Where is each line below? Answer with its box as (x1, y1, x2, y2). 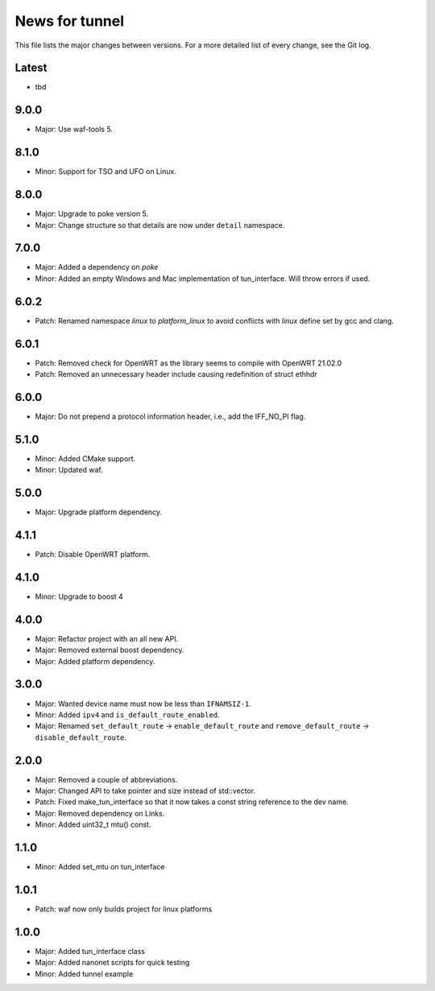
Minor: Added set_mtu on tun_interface (35, 862, 165, 872)
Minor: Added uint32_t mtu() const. (35, 820, 151, 829)
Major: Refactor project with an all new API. (35, 634, 179, 643)
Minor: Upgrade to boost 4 (35, 592, 124, 601)
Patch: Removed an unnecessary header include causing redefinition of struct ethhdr (35, 370, 317, 379)
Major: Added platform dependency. (35, 656, 155, 666)
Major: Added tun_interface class (35, 946, 145, 956)
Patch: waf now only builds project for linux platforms (35, 904, 213, 914)
